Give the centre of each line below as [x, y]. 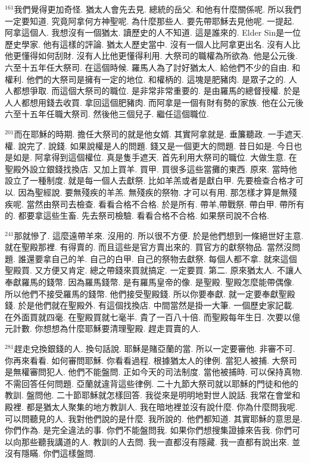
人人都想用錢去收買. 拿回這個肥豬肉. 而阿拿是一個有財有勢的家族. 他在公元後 [154, 102]
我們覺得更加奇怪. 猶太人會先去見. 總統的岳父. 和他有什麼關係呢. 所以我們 [157, 9]
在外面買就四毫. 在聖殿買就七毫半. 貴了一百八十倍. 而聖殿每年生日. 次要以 [149, 316]
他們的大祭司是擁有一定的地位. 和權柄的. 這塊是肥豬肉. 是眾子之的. [156, 79]
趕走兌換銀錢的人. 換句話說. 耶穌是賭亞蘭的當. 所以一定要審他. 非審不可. [154, 349]
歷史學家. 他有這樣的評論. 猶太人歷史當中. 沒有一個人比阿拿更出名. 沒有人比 [153, 44]
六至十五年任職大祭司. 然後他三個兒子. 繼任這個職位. [107, 114]
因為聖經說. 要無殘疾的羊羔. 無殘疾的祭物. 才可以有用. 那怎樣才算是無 [153, 192]
